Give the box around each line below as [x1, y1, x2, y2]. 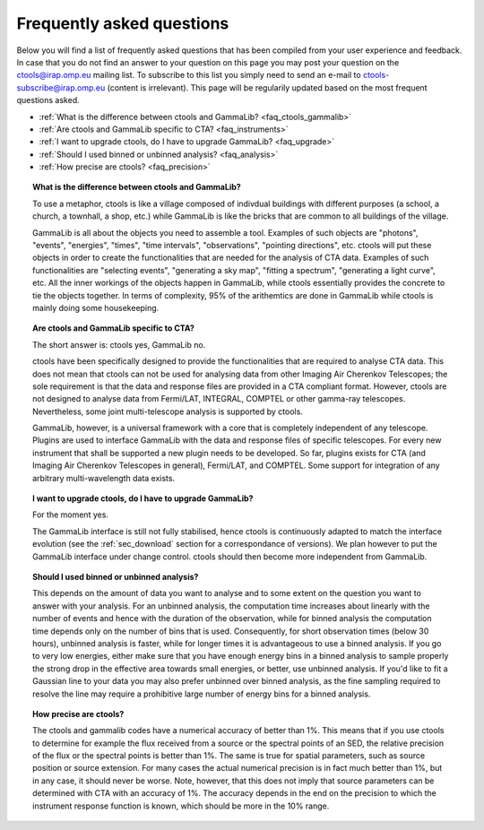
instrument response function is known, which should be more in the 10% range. [32, 800, 330, 811]
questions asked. [16, 95, 80, 106]
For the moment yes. [32, 509, 109, 520]
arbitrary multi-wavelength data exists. [32, 472, 175, 483]
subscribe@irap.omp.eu [16, 82, 106, 93]
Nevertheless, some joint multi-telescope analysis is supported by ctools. [32, 406, 304, 417]
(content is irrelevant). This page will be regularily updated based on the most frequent [107, 82, 428, 93]
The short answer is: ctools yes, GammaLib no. [32, 339, 206, 350]
